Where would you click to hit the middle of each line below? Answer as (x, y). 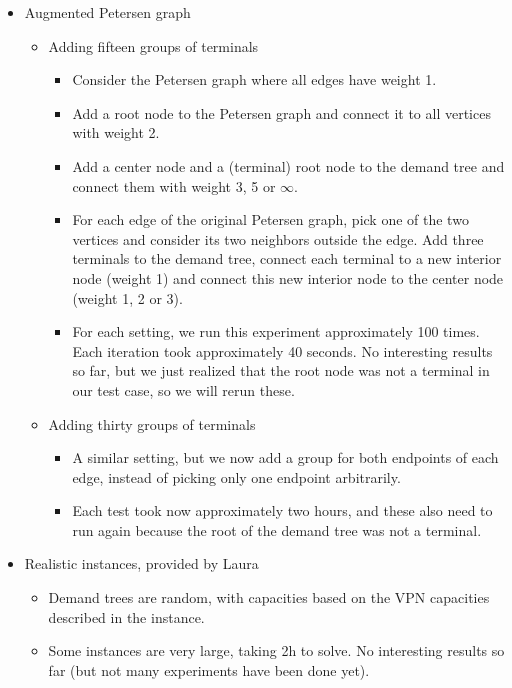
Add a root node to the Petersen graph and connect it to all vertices (281, 112)
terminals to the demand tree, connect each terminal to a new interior (287, 258)
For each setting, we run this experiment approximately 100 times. (276, 331)
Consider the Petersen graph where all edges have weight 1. (254, 79)
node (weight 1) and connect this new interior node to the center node (288, 277)
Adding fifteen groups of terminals (153, 45)
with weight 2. (116, 132)
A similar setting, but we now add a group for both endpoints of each (285, 457)
